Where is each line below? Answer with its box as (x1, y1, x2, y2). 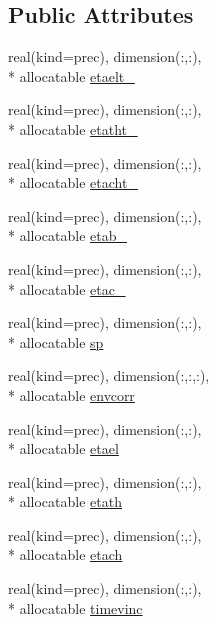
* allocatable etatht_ (8, 118, 138, 139)
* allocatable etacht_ (8, 172, 138, 193)
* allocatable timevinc (8, 597, 143, 618)
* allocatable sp (8, 331, 104, 352)
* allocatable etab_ (8, 225, 128, 246)
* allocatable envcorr (8, 384, 135, 405)
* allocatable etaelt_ (8, 65, 135, 86)
